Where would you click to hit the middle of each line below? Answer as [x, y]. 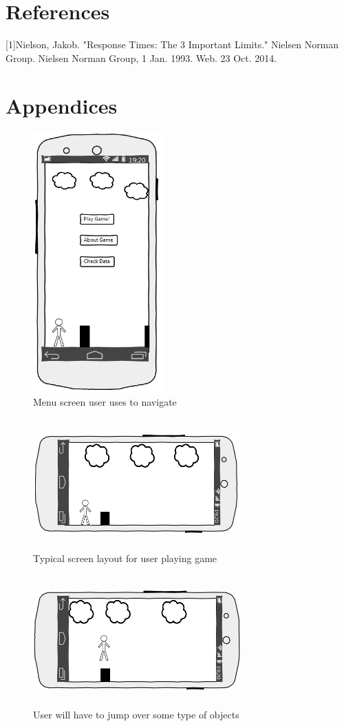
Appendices [62, 105]
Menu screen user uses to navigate [105, 401]
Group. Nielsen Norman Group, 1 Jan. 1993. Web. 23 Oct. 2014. [141, 58]
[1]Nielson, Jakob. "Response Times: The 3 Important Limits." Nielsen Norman [172, 44]
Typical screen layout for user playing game [125, 558]
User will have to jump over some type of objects [136, 715]
